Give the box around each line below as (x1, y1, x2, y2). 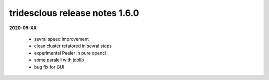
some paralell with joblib (34, 57, 84, 63)
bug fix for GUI (34, 64, 65, 70)
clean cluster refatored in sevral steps (34, 43, 112, 49)
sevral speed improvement (34, 36, 89, 42)
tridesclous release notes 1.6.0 (9, 7, 139, 18)
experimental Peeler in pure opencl (34, 50, 106, 56)
